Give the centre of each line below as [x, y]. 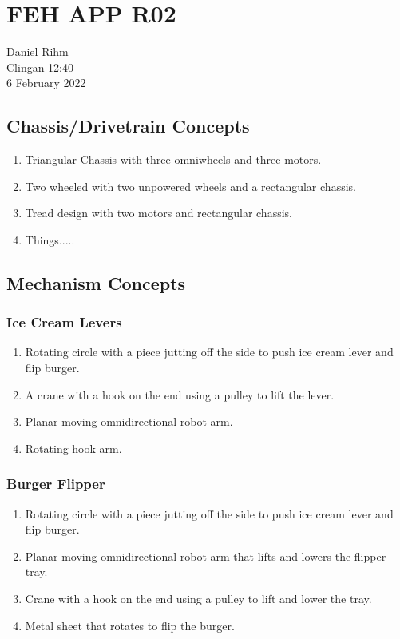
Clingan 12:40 [40, 67]
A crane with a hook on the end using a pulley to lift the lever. [180, 394]
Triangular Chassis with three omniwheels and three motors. [173, 159]
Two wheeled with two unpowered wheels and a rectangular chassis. [190, 186]
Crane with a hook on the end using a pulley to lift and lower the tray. [198, 599]
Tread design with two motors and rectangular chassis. [158, 213]
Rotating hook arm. [73, 448]
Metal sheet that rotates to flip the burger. [130, 625]
